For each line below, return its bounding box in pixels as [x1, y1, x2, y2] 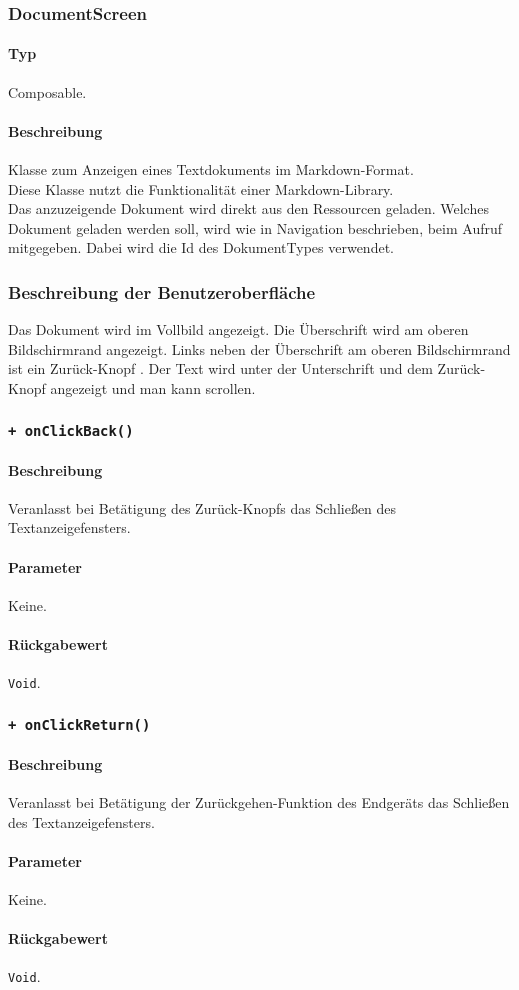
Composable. [8, 81, 87, 102]
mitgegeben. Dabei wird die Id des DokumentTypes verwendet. [8, 237, 394, 258]
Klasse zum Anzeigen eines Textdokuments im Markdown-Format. [8, 159, 414, 180]
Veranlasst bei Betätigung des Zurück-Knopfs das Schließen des [8, 497, 397, 518]
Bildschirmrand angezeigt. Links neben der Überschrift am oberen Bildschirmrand [8, 338, 511, 359]
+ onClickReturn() [8, 716, 151, 733]
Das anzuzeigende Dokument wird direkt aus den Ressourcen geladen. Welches [8, 198, 489, 219]
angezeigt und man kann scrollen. [50, 378, 256, 398]
